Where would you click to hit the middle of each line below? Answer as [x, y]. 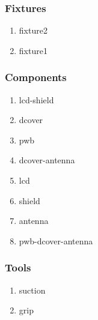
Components [36, 77]
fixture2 [33, 30]
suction [32, 290]
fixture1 [33, 50]
